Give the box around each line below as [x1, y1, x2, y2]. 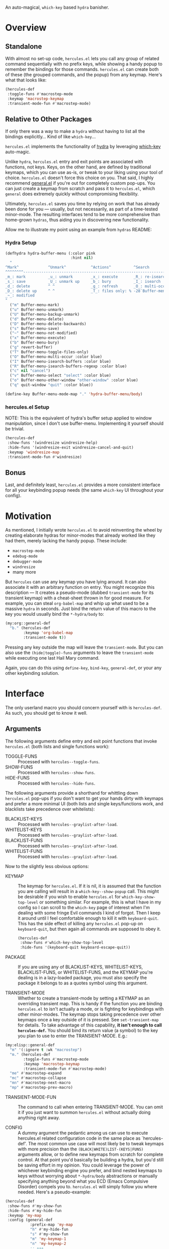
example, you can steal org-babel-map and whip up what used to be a [5, 600, 149, 607]
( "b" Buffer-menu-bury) [10, 340, 59, 346]
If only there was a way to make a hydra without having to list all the [5, 128, 145, 135]
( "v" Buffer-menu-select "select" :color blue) [10, 373, 112, 378]
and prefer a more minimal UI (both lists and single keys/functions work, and [5, 800, 163, 806]
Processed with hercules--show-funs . [18, 769, 96, 776]
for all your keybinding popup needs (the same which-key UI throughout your [5, 487, 164, 493]
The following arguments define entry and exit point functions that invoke [5, 738, 157, 744]
